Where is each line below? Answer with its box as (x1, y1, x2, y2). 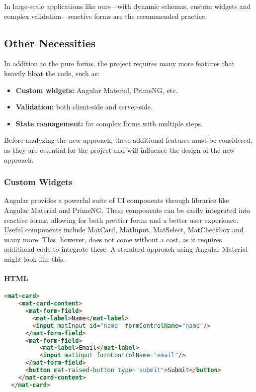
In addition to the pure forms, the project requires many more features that (4, 58, 235, 69)
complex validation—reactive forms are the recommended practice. (4, 10, 207, 21)
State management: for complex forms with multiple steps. (15, 118, 203, 128)
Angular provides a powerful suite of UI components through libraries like (4, 195, 229, 205)
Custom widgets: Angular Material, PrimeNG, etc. (15, 85, 178, 95)
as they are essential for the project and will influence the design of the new (4, 144, 235, 155)
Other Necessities (4, 35, 96, 50)
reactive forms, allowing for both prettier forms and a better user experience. (4, 214, 239, 225)
